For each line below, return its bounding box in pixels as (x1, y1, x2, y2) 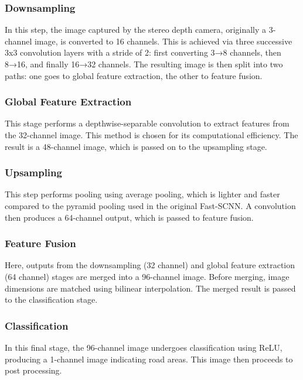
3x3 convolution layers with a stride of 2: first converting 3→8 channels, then (5, 46, 281, 59)
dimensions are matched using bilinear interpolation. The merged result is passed (5, 282, 296, 294)
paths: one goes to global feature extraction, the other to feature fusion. (5, 69, 263, 81)
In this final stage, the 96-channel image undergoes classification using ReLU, (5, 341, 282, 353)
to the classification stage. (5, 293, 98, 306)
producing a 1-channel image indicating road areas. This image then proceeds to (5, 352, 293, 365)
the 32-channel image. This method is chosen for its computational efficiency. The (5, 129, 298, 141)
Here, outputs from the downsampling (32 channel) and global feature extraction (5, 259, 295, 271)
